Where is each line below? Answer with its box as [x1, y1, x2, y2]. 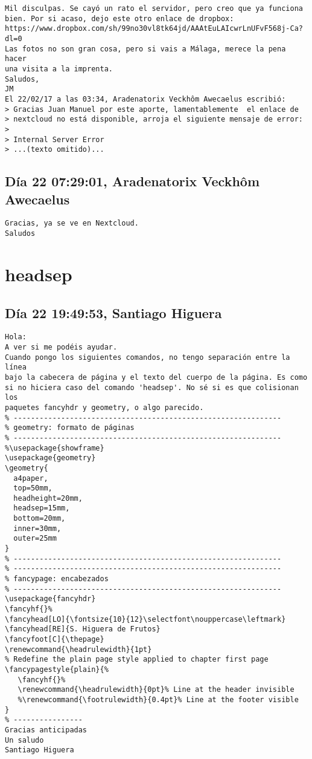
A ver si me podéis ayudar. [5, 342, 118, 351]
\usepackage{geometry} [5, 454, 96, 463]
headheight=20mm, [13, 494, 83, 503]
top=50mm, [13, 484, 53, 493]
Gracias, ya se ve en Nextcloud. [5, 219, 139, 228]
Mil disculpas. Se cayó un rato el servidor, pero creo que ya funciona [5, 4, 303, 13]
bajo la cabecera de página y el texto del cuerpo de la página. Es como [5, 373, 308, 382]
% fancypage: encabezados [5, 575, 109, 584]
